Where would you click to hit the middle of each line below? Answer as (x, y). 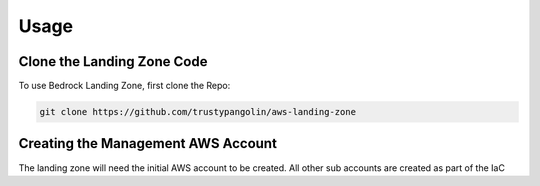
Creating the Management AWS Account (147, 143)
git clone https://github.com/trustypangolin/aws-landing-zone (198, 112)
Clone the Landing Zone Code (113, 61)
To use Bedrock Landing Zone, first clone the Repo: (124, 86)
